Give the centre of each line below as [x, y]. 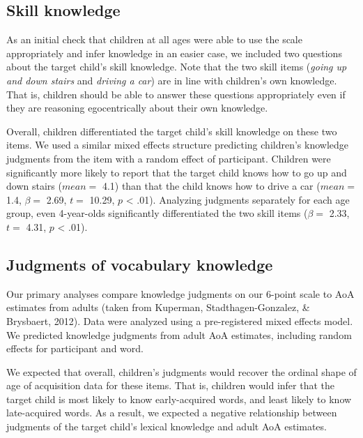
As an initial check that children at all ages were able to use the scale [154, 39]
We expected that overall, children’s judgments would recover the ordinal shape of [181, 371]
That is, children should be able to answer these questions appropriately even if [176, 94]
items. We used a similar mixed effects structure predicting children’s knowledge [178, 145]
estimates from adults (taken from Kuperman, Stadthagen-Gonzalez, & [158, 307]
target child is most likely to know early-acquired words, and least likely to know [179, 399]
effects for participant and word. [75, 348]
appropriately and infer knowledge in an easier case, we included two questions [174, 53]
